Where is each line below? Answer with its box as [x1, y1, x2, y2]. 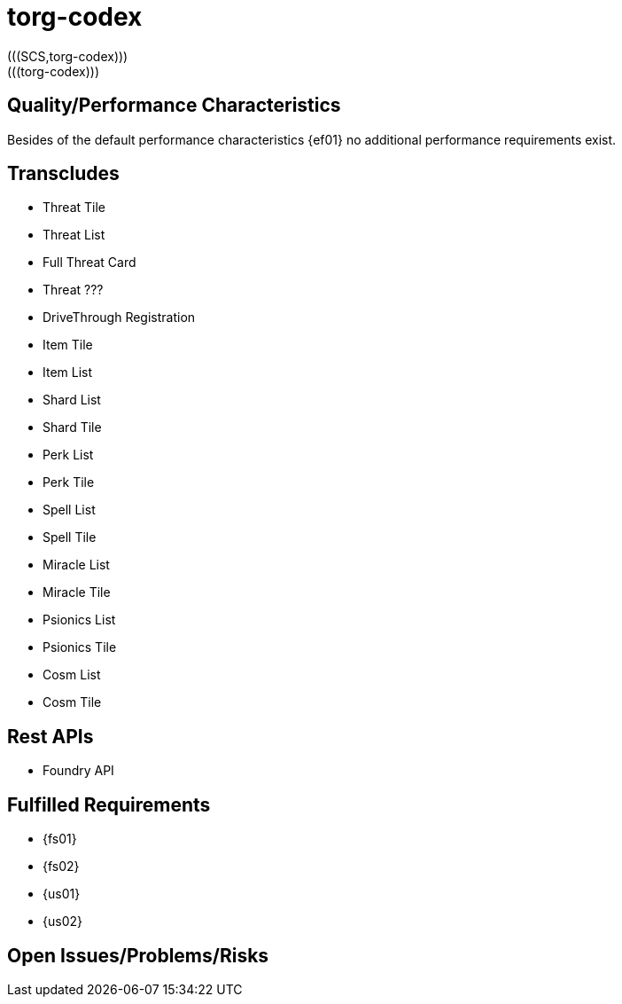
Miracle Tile [43, 584, 111, 600]
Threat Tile [43, 200, 106, 216]
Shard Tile [43, 420, 102, 435]
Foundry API [43, 763, 114, 779]
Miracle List [43, 557, 110, 573]
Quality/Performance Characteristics [7, 94, 341, 117]
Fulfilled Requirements [7, 793, 211, 816]
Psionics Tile [43, 639, 117, 655]
